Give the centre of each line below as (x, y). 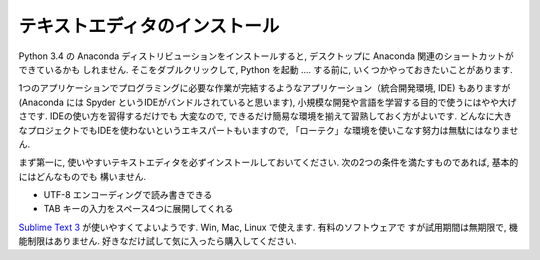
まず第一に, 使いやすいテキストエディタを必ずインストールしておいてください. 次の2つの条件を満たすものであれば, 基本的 (268, 162)
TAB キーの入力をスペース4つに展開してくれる (138, 209)
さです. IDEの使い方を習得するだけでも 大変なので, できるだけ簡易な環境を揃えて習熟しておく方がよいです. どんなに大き (265, 116)
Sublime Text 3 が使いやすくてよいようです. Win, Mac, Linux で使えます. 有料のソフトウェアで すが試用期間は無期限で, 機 (268, 227)
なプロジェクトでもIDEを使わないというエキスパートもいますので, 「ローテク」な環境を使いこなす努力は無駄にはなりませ (268, 130)
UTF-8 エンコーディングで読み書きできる (128, 195)
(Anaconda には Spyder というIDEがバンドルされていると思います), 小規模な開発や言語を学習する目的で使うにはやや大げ (267, 102)
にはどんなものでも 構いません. (82, 176)
